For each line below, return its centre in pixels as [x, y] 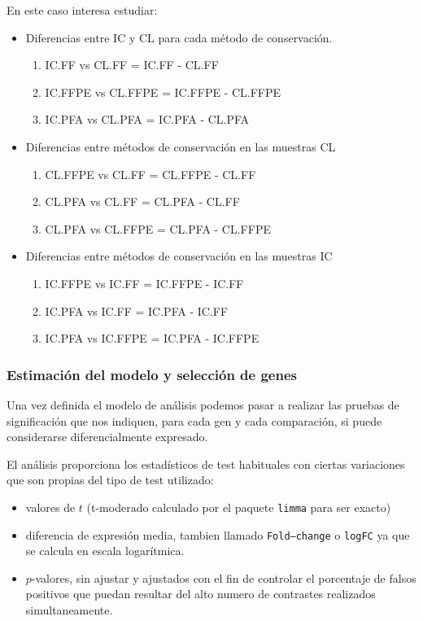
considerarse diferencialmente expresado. [107, 437]
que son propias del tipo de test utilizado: [110, 480]
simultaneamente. [69, 610]
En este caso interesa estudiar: [82, 10]
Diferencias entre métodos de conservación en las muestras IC [179, 256]
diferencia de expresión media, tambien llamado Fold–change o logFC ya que [218, 534]
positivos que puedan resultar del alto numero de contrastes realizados [201, 594]
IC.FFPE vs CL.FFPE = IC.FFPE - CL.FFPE [163, 92]
